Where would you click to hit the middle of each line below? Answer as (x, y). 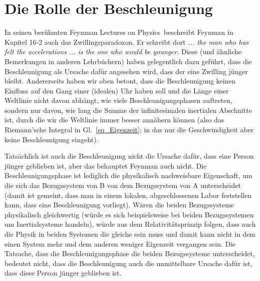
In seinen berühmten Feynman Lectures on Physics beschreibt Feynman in (119, 32)
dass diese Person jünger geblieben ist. (63, 273)
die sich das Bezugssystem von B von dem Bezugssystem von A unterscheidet (123, 185)
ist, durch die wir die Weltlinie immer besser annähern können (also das (115, 120)
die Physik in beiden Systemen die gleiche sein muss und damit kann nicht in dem (130, 234)
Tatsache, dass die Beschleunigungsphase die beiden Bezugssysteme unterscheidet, (130, 253)
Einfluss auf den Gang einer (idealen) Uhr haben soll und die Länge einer (117, 90)
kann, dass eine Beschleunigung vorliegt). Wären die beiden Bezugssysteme (119, 205)
